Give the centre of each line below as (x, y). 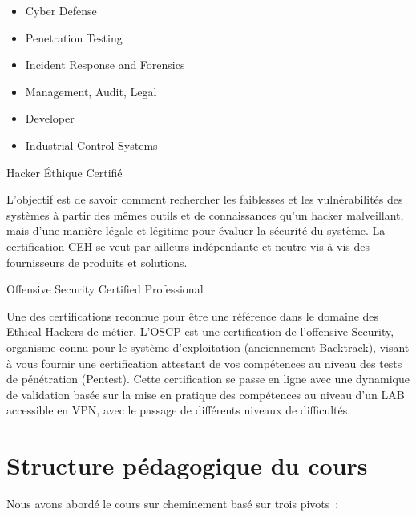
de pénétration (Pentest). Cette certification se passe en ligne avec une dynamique (208, 379)
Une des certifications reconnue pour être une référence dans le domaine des (193, 315)
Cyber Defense (61, 10)
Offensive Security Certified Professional (105, 289)
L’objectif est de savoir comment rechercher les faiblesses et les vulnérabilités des (205, 199)
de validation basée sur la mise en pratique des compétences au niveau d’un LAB (206, 394)
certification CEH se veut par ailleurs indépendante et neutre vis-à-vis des (188, 246)
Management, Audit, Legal (91, 91)
